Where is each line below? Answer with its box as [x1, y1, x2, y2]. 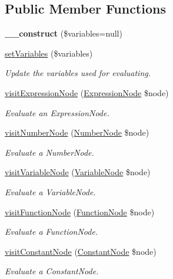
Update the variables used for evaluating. [5, 67, 151, 79]
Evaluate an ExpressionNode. [5, 106, 109, 119]
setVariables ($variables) [5, 47, 93, 59]
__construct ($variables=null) [5, 27, 122, 40]
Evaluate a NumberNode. [5, 146, 94, 158]
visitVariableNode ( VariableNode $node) [5, 166, 151, 178]
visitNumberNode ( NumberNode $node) [5, 126, 149, 139]
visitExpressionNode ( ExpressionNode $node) [5, 86, 169, 99]
